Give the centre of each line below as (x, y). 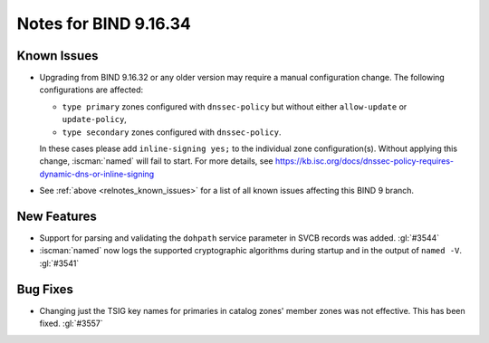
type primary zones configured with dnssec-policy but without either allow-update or (235, 106)
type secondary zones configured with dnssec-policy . (172, 132)
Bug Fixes (45, 289)
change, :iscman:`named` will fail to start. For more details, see (156, 161)
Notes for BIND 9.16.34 (104, 24)
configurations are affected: (91, 90)
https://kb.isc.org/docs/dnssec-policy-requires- (364, 161)
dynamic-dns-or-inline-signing (97, 174)
